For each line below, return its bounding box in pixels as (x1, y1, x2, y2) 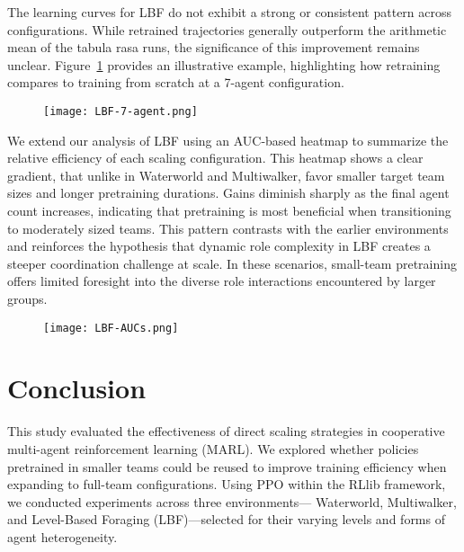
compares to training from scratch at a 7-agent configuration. (7, 73, 344, 92)
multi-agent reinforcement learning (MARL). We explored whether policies (7, 439, 419, 458)
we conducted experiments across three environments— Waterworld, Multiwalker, (7, 492, 457, 511)
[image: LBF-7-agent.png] (43, 104, 198, 118)
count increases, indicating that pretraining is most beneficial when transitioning (7, 201, 451, 219)
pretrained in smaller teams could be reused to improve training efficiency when (7, 457, 447, 476)
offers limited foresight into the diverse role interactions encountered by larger (7, 272, 436, 290)
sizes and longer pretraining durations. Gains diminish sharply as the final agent (7, 183, 450, 202)
